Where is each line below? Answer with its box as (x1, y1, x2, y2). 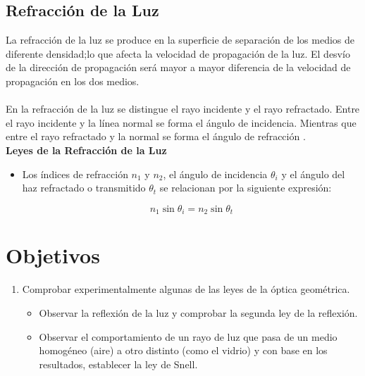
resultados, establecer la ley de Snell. (39, 356, 198, 371)
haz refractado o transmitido (22, 180, 146, 195)
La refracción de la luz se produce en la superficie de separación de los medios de (6, 32, 354, 47)
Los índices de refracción (22, 166, 128, 181)
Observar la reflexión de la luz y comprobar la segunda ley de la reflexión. (39, 305, 358, 320)
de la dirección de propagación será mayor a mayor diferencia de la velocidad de (6, 60, 351, 75)
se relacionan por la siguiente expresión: (159, 180, 332, 195)
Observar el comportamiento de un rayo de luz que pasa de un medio (39, 329, 338, 344)
